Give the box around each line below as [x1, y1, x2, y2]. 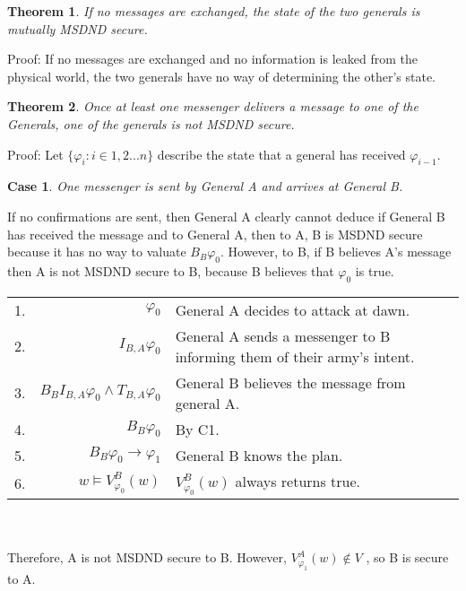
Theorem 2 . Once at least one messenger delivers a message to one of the [7, 97, 419, 116]
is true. [355, 261, 394, 280]
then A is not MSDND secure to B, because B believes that [7, 261, 334, 280]
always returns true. [235, 470, 361, 491]
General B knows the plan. [175, 444, 343, 465]
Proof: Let [7, 144, 64, 163]
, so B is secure [366, 548, 449, 567]
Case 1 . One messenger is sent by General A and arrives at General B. [7, 177, 403, 196]
